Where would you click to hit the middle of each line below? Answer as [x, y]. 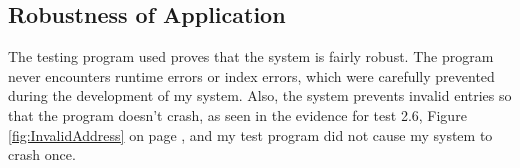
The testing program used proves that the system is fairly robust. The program [251, 56]
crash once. [42, 154]
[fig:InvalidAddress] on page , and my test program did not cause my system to [250, 134]
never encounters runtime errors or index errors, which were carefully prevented [251, 75]
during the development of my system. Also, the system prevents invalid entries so [260, 95]
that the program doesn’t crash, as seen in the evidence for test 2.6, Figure [237, 114]
